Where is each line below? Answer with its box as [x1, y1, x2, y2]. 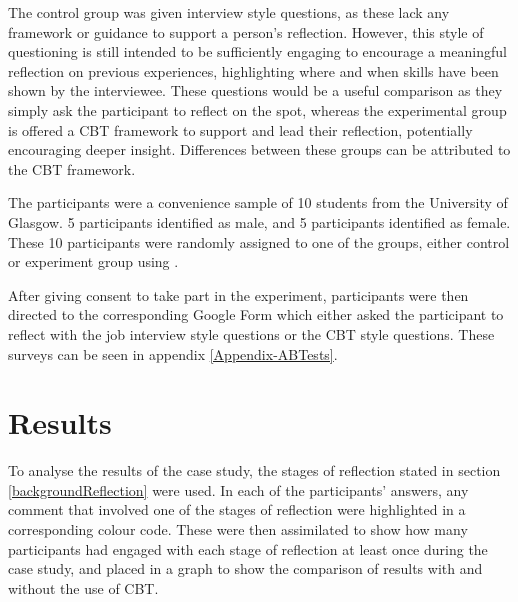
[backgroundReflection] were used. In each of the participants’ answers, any [8, 479, 469, 500]
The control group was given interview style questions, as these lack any [8, 2, 450, 22]
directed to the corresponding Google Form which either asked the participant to [8, 304, 504, 325]
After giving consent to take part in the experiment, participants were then [8, 284, 469, 305]
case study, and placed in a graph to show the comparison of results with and [8, 558, 483, 579]
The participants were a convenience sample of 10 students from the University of [8, 192, 508, 213]
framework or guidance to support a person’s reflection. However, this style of [8, 21, 484, 42]
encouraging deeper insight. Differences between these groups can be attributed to [8, 139, 511, 160]
